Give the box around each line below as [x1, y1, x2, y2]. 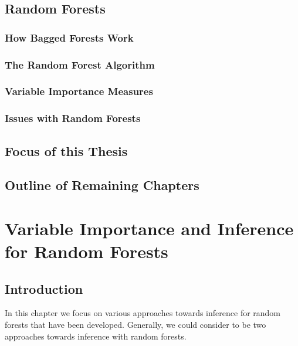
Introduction [5, 279, 83, 297]
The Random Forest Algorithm [5, 57, 155, 72]
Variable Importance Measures [5, 84, 153, 99]
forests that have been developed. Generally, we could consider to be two [5, 318, 266, 331]
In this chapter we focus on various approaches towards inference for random [5, 307, 281, 319]
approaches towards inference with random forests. [5, 330, 187, 342]
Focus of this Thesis [5, 141, 128, 160]
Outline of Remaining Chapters [5, 176, 199, 194]
